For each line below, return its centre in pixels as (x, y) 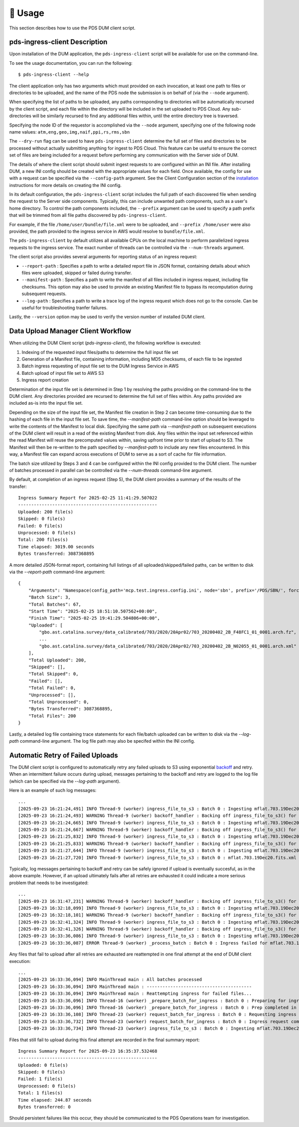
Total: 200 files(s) (43, 540)
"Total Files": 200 (52, 716)
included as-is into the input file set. (46, 403)
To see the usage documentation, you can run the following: (71, 63)
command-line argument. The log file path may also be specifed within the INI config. (107, 741)
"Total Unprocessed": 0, (59, 702)
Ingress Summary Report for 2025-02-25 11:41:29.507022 (88, 498)
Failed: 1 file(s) (41, 1079)
